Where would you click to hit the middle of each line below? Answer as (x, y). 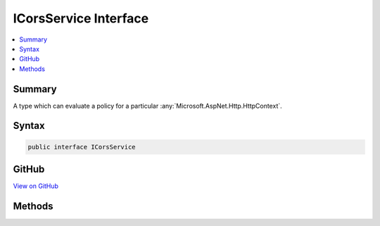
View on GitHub (36, 186)
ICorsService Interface (81, 18)
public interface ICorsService (82, 147)
